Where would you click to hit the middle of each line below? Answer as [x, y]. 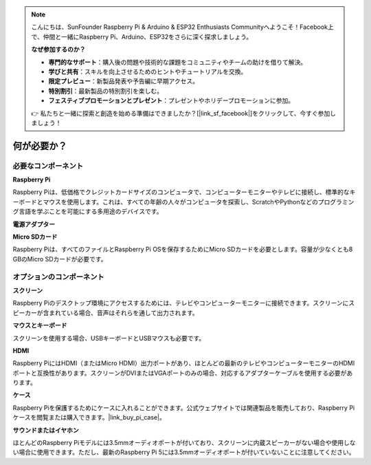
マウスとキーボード [40, 325]
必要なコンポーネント [48, 166]
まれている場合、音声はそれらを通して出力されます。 [123, 312]
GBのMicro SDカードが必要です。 [60, 259]
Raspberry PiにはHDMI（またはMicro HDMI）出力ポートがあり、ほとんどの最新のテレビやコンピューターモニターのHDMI [184, 363]
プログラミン [336, 202]
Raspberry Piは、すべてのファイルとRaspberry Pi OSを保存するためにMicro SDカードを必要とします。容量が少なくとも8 [183, 249]
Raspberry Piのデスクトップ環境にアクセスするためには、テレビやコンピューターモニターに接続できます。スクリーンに [181, 303]
